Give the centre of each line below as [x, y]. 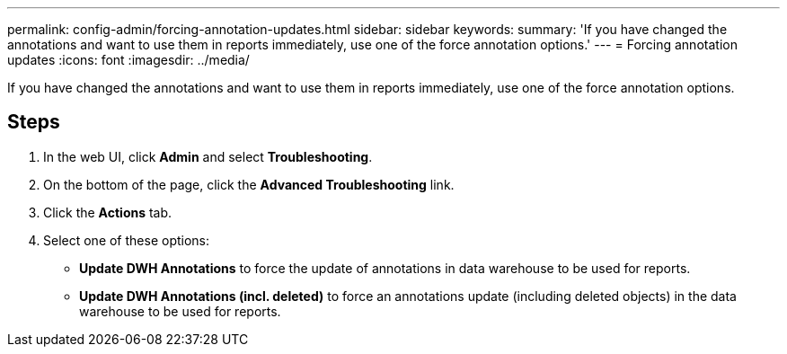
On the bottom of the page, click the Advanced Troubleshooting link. [249, 184]
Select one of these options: [127, 240]
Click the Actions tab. [108, 212]
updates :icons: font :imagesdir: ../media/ [128, 60]
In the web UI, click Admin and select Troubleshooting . [208, 156]
